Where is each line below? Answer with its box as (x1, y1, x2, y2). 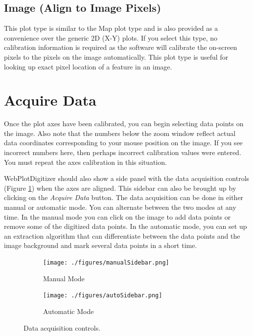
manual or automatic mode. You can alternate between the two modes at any (4, 202, 236, 212)
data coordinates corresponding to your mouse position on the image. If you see (4, 137, 243, 148)
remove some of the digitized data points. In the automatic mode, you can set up (4, 221, 247, 231)
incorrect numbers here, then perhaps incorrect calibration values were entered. (4, 147, 241, 157)
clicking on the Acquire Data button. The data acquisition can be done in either (4, 192, 244, 202)
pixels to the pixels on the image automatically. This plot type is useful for (4, 51, 229, 62)
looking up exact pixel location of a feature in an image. (4, 61, 172, 71)
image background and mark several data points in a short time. (4, 240, 197, 250)
